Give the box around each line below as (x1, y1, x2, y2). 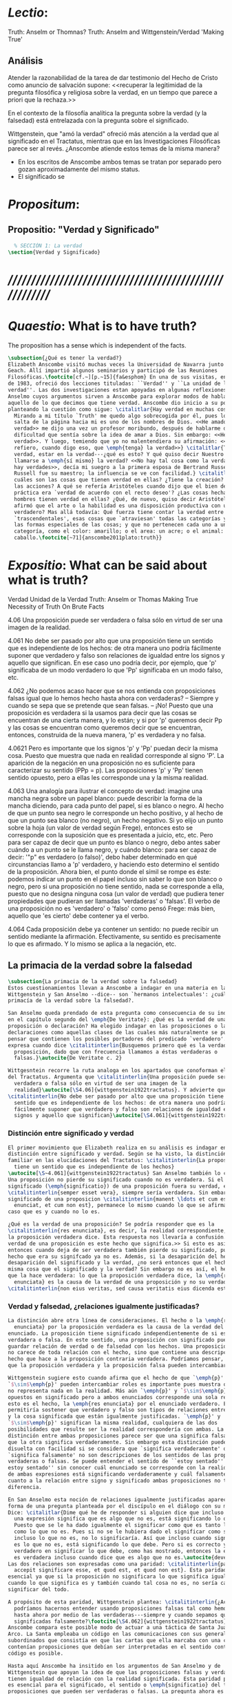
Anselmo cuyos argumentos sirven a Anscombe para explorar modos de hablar (8, 392, 230, 400)
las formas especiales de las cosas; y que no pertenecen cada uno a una (14, 522, 230, 529)
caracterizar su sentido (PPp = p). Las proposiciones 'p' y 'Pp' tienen (8, 765, 204, 774)
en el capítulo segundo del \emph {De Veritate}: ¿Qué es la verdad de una (8, 1016, 227, 1023)
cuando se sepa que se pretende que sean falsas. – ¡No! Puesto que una (8, 701, 213, 710)
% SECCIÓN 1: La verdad (14, 242, 82, 249)
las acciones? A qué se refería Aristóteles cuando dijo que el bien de (14, 483, 227, 490)
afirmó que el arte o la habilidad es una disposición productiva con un (14, 502, 230, 509)
